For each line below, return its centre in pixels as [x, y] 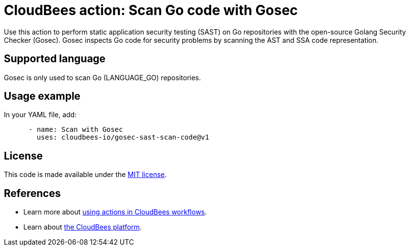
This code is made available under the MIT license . [85, 175]
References [32, 193]
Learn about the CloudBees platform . [83, 227]
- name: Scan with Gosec [76, 130]
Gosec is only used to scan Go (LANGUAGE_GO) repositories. [102, 77]
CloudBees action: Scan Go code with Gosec [151, 10]
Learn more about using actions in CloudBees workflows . [115, 212]
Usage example [42, 96]
